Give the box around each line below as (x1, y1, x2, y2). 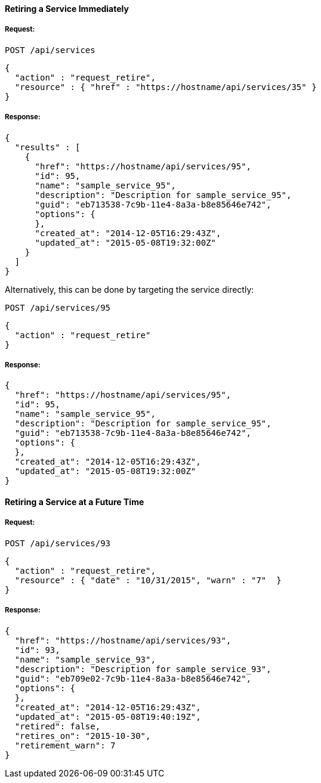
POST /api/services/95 (5, 302, 111, 312)
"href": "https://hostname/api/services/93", (14, 635, 232, 645)
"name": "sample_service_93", (14, 654, 156, 664)
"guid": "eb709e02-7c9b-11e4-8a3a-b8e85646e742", (14, 673, 252, 683)
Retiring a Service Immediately (5, 4, 129, 14)
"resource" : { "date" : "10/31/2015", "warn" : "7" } (14, 575, 282, 585)
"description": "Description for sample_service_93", (14, 664, 271, 674)
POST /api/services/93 (5, 538, 111, 548)
